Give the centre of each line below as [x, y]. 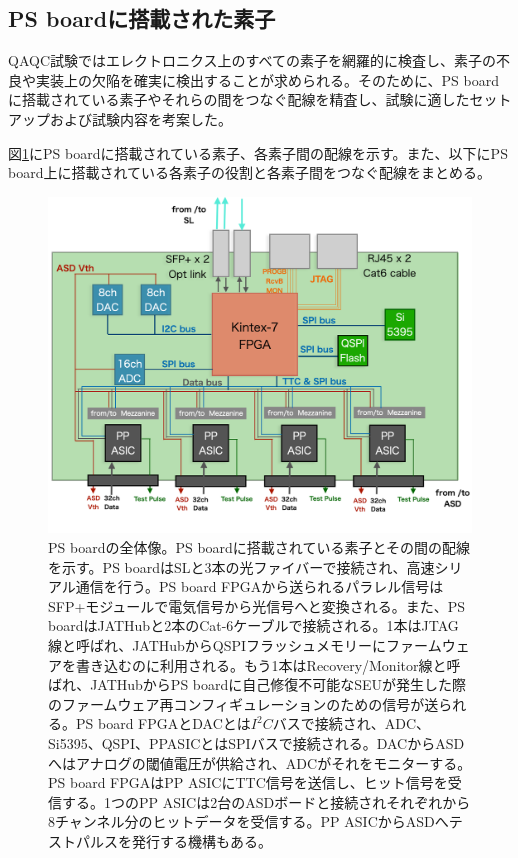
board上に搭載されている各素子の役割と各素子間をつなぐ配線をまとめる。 [250, 172]
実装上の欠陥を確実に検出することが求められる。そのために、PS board [267, 79]
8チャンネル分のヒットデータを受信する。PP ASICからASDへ [248, 821]
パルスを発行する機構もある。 [173, 840]
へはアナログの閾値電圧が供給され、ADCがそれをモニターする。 [260, 762]
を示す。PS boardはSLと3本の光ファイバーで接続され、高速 [241, 566]
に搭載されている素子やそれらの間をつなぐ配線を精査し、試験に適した [239, 99]
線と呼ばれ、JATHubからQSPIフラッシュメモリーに [217, 644]
